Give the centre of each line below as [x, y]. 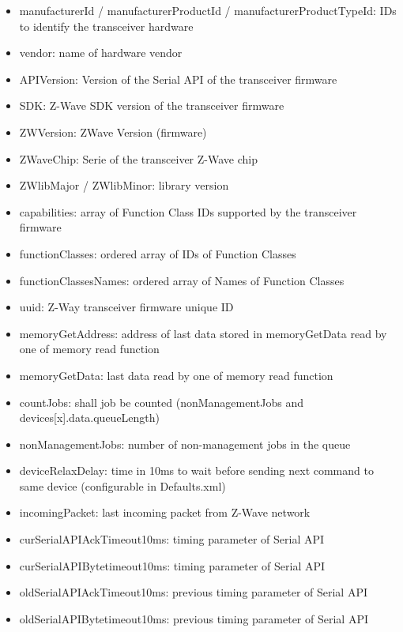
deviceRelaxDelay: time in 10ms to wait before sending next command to [196, 470]
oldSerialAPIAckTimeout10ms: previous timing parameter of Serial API [193, 592]
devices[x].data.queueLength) [90, 418]
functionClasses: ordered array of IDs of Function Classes [158, 253]
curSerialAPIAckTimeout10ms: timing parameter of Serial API [172, 539]
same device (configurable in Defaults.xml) [122, 485]
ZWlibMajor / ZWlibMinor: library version [124, 185]
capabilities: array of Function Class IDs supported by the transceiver [188, 211]
